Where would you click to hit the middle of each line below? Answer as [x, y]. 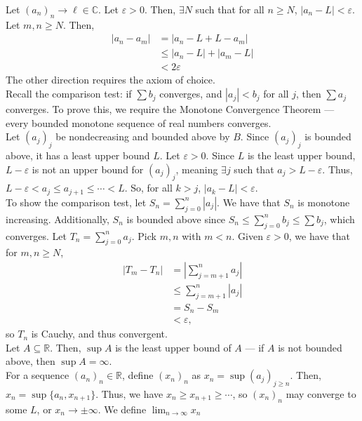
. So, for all [148, 188]
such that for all [230, 9]
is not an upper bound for [88, 169]
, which [339, 219]
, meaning [197, 169]
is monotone [324, 202]
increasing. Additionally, [58, 219]
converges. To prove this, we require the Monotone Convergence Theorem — [170, 109]
